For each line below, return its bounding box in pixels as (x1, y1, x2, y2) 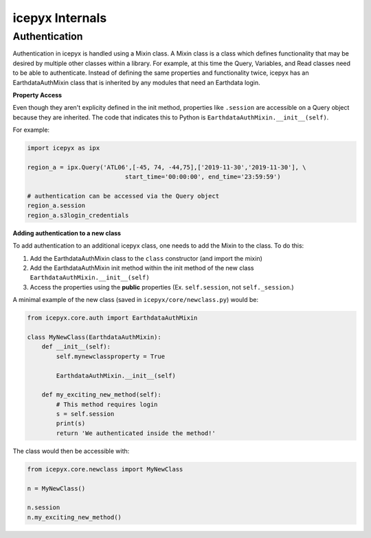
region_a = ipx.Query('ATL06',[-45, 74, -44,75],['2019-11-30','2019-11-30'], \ (27, 163, 306, 171)
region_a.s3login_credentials (27, 211, 129, 219)
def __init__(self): (41, 343, 111, 351)
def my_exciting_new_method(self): (41, 391, 161, 399)
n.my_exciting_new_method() (27, 513, 122, 521)
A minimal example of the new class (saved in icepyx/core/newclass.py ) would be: (12, 296, 259, 304)
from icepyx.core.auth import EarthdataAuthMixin (27, 314, 198, 322)
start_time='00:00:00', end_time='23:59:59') (124, 173, 281, 181)
